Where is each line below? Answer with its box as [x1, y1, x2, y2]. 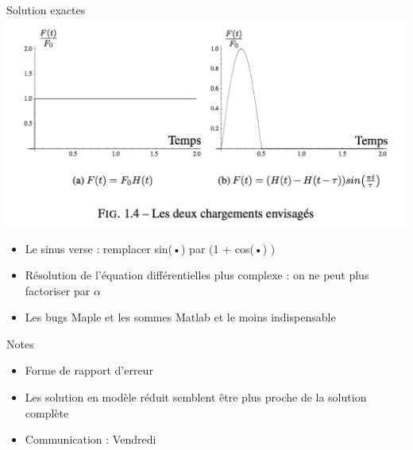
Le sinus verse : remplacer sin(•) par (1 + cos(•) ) [25, 240, 276, 256]
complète [25, 404, 69, 421]
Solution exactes [6, 2, 86, 17]
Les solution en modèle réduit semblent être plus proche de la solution [25, 389, 367, 406]
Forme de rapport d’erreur [25, 362, 153, 379]
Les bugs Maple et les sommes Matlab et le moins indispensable [25, 309, 336, 325]
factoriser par [25, 282, 91, 298]
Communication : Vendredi [25, 431, 156, 448]
